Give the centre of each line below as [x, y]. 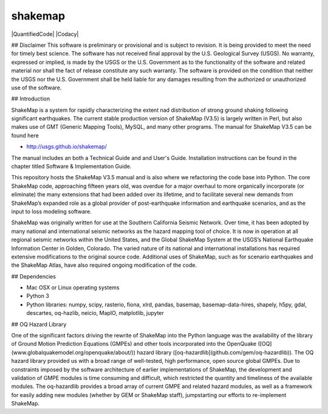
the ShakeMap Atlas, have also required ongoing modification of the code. [104, 265]
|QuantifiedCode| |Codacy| [45, 34]
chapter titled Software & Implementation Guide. [71, 167]
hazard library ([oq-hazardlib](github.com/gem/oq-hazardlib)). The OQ [225, 352]
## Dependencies [33, 276]
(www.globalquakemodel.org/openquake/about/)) [73, 352]
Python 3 [38, 296]
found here [25, 135]
